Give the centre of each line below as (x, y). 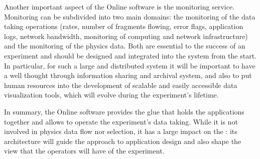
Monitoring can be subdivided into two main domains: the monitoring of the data (130, 16)
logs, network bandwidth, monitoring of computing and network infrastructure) (126, 36)
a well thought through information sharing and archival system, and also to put (128, 75)
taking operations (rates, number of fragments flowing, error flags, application (124, 26)
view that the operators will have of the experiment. (84, 151)
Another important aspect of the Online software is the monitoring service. (119, 6)
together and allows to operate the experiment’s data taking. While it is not (121, 121)
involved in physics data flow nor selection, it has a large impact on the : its (121, 131)
